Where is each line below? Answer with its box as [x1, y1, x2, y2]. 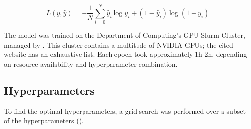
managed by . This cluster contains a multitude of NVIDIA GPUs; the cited [4, 39, 233, 50]
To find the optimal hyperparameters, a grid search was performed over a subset [4, 105, 246, 116]
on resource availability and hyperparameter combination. [4, 58, 178, 69]
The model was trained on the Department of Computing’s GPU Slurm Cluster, [4, 30, 245, 40]
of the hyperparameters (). [4, 115, 84, 126]
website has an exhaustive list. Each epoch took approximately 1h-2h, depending [4, 49, 247, 59]
